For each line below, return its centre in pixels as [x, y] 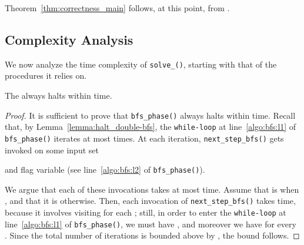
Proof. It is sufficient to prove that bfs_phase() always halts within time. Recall [150, 115]
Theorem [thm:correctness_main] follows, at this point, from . [117, 8]
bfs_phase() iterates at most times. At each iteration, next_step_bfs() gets [144, 138]
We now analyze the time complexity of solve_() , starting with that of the [141, 64]
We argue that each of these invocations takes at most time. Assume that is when [152, 189]
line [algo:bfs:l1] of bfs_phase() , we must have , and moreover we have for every [151, 224]
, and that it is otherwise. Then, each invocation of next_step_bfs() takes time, [150, 201]
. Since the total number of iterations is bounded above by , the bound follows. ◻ [152, 235]
